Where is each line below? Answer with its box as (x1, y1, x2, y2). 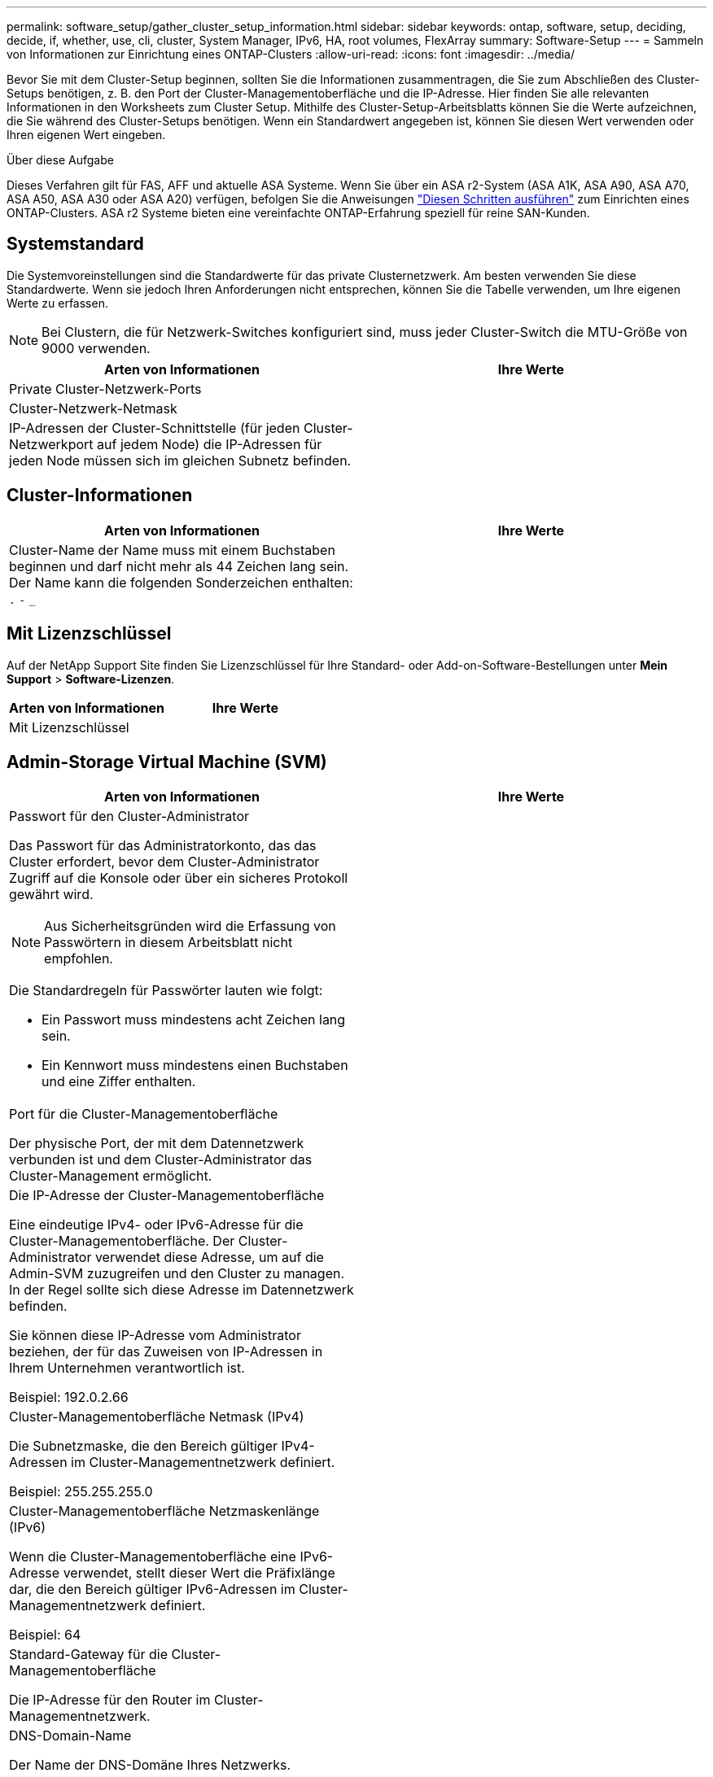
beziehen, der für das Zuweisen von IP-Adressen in (9, 1343, 323, 1360)
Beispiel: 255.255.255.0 (9, 1483, 153, 1500)
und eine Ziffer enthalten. (42, 1073, 196, 1090)
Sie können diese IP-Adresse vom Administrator (9, 1327, 301, 1344)
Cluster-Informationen (7, 485, 193, 506)
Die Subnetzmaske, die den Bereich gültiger (9, 1438, 278, 1455)
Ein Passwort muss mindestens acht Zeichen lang (42, 1011, 346, 1028)
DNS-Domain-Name (9, 1727, 132, 1744)
